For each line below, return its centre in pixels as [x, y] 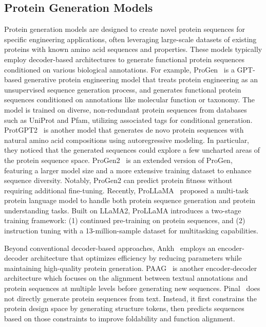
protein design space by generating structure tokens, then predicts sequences [124, 308]
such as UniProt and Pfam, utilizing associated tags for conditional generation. [128, 120]
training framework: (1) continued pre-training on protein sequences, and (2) [125, 220]
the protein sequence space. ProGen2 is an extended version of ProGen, [118, 160]
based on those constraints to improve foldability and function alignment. [120, 318]
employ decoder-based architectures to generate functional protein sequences [124, 59]
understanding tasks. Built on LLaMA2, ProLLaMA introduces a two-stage [123, 210]
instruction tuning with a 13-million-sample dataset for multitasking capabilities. [131, 231]
